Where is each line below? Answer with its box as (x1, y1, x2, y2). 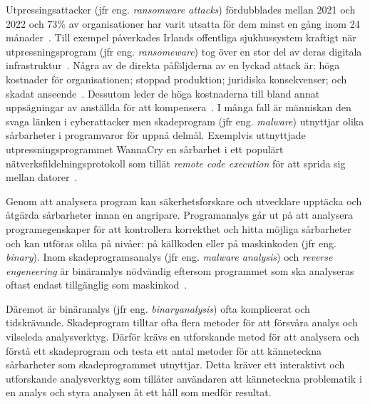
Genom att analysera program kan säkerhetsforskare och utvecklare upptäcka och (6, 193, 362, 208)
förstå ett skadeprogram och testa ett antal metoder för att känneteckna (6, 343, 322, 358)
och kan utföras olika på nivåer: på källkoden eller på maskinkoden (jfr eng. (6, 235, 336, 250)
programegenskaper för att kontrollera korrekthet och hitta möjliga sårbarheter (6, 221, 351, 236)
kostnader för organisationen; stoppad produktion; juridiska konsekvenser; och (6, 71, 347, 86)
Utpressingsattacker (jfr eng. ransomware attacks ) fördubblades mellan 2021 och (6, 2, 356, 16)
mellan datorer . (6, 170, 78, 185)
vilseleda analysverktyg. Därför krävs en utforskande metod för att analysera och (6, 329, 359, 344)
